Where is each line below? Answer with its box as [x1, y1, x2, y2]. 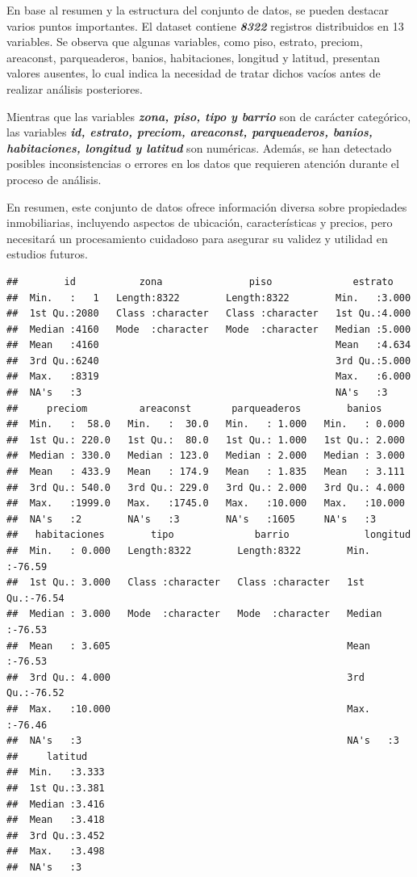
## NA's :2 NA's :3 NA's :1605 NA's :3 [6, 513, 377, 525]
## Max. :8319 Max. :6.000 [6, 371, 411, 383]
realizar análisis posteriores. [6, 80, 143, 97]
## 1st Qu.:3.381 [6, 782, 105, 794]
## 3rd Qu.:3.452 [6, 829, 105, 841]
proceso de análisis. [6, 170, 102, 187]
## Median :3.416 [6, 798, 105, 810]
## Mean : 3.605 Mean [6, 640, 371, 652]
